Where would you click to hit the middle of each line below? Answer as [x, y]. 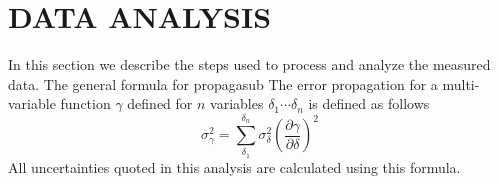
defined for [160, 103]
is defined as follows [369, 103]
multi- [461, 83]
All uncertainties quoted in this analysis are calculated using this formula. [234, 166]
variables [237, 103]
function [85, 103]
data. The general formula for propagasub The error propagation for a [223, 83]
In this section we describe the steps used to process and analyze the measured [249, 64]
